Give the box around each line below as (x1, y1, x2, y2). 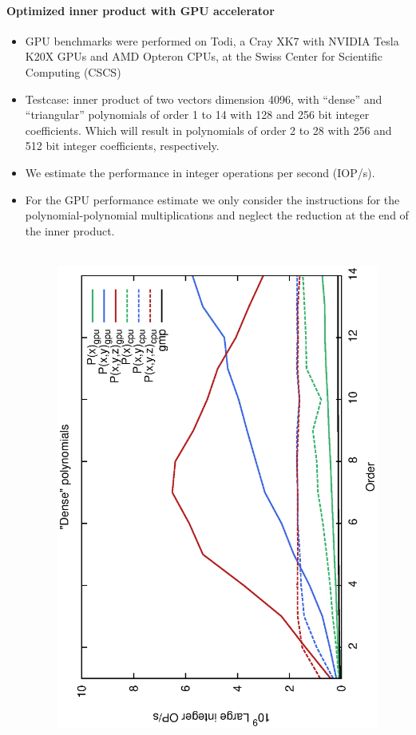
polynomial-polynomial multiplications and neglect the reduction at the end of (25, 207, 409, 223)
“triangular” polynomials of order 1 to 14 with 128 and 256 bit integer (25, 106, 370, 123)
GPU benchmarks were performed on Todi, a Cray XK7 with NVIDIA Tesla (25, 32, 399, 49)
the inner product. (25, 222, 115, 239)
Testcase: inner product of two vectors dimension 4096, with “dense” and (25, 90, 382, 107)
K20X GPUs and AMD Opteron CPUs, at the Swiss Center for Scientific (25, 48, 382, 65)
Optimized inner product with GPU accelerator (6, 2, 275, 18)
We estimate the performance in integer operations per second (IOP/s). (25, 164, 375, 180)
